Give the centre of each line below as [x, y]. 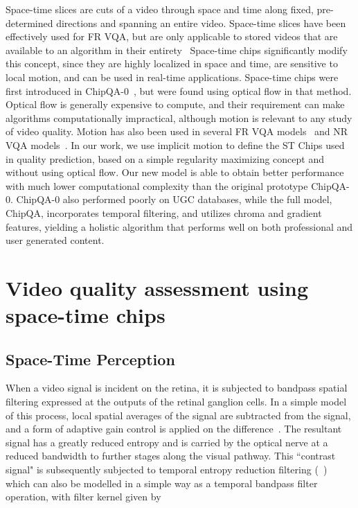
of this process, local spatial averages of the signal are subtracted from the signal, [178, 415]
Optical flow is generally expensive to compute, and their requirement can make [175, 104]
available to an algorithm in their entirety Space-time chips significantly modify [177, 50]
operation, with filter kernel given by [83, 497]
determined [29, 23]
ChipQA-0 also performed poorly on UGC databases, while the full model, [174, 199]
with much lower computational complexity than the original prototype [157, 185]
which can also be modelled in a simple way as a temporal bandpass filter [162, 483]
